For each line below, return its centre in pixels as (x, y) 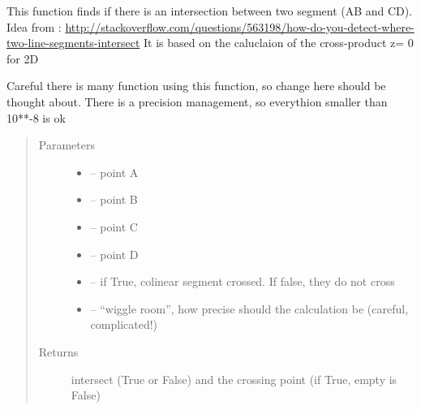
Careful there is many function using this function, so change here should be (196, 86)
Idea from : (34, 26)
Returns (58, 351)
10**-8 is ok (36, 117)
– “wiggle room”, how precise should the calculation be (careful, (249, 308)
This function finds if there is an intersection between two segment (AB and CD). (210, 11)
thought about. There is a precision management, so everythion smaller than (197, 101)
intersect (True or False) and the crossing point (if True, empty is (234, 379)
